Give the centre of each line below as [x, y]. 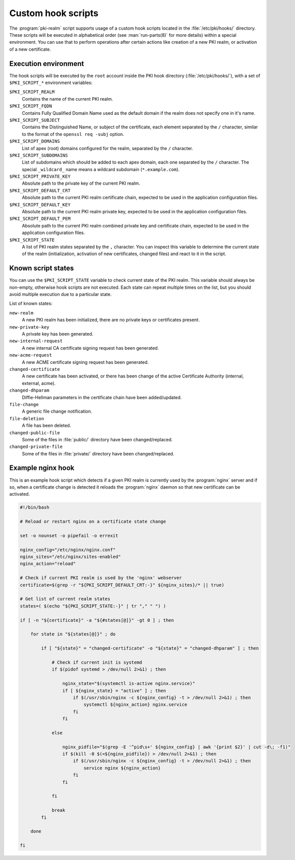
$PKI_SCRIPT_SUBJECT [35, 120]
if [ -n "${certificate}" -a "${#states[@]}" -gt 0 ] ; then [97, 620]
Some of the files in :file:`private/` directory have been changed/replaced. [98, 453]
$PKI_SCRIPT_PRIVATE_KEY [40, 177]
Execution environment [47, 64]
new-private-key [29, 327]
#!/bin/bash [35, 507]
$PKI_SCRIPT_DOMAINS [35, 141]
